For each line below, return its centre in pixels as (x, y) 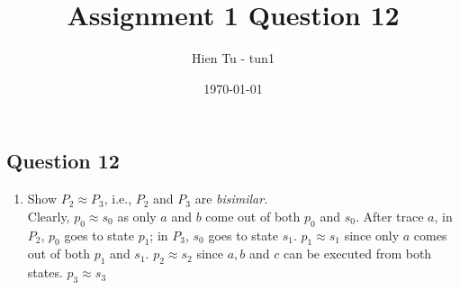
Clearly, (49, 216)
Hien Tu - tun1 (233, 58)
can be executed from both (357, 254)
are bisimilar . (231, 199)
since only (372, 235)
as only (137, 216)
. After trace (389, 216)
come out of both (253, 216)
